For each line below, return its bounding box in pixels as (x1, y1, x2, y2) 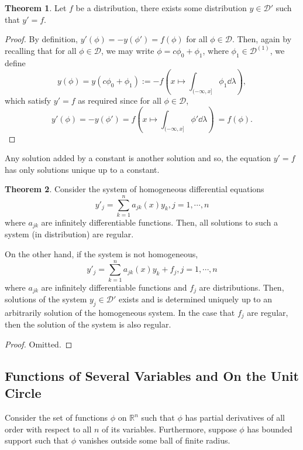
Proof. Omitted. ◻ (5, 338, 73, 350)
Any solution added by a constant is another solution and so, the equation (5, 152, 271, 164)
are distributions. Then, (199, 281, 284, 293)
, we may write (101, 45, 154, 57)
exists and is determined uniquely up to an (118, 293, 272, 305)
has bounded (247, 422, 292, 435)
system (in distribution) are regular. (5, 228, 134, 240)
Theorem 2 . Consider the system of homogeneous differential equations (5, 183, 264, 195)
